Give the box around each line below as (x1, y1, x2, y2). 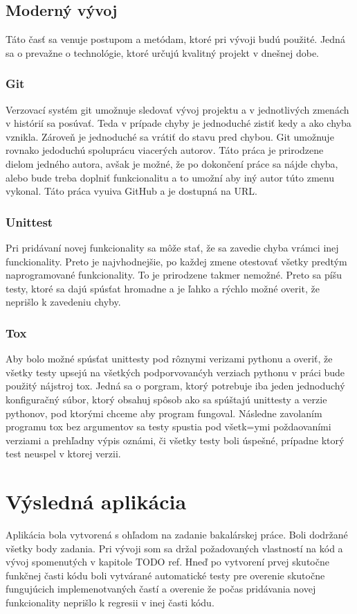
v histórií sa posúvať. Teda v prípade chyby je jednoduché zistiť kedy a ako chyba (6, 116, 351, 130)
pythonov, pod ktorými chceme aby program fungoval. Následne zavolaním (6, 405, 322, 420)
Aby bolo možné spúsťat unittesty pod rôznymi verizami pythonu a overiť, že (6, 351, 333, 366)
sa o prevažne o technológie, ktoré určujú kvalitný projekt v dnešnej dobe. (6, 45, 319, 60)
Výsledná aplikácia (6, 487, 187, 516)
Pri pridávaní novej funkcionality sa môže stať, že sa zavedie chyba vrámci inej (6, 240, 339, 254)
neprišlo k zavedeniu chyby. (6, 295, 121, 309)
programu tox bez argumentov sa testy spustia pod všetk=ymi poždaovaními (6, 419, 331, 434)
